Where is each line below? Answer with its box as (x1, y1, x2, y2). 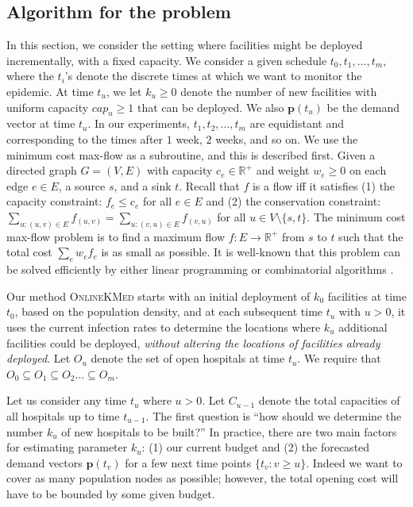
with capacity (146, 162, 213, 179)
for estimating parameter (6, 439, 128, 455)
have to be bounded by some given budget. (6, 485, 215, 501)
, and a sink (114, 177, 172, 194)
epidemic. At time (6, 83, 94, 99)
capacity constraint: (6, 193, 102, 209)
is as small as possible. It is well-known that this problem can (101, 244, 401, 260)
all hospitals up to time (6, 407, 120, 424)
